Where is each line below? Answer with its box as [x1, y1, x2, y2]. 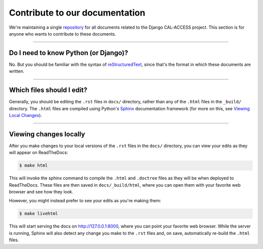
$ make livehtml [19, 211, 58, 216]
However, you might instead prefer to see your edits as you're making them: [9, 198, 161, 204]
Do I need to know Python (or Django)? [9, 49, 129, 57]
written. [9, 68, 24, 74]
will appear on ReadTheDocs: [9, 150, 68, 155]
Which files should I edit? [9, 86, 88, 95]
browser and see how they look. [9, 189, 74, 194]
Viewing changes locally [9, 130, 85, 138]
